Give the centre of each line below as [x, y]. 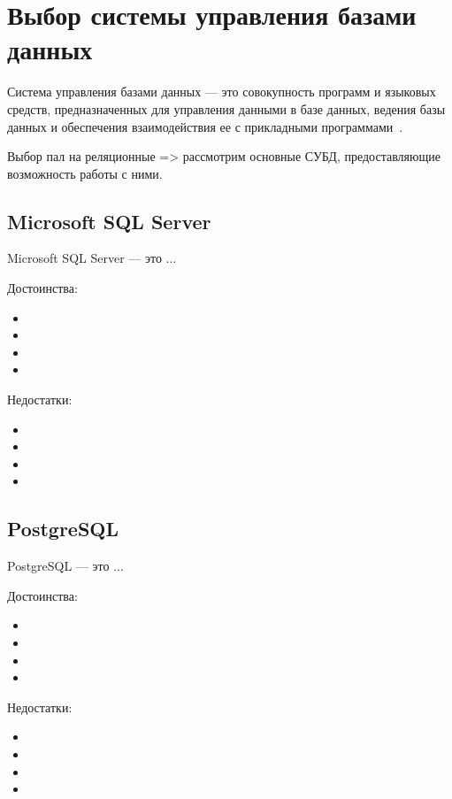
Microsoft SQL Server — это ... [92, 258]
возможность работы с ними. [85, 173]
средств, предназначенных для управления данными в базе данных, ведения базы [226, 108]
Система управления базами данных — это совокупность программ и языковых [222, 92]
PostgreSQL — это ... [65, 566]
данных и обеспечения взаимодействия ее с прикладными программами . [205, 126]
